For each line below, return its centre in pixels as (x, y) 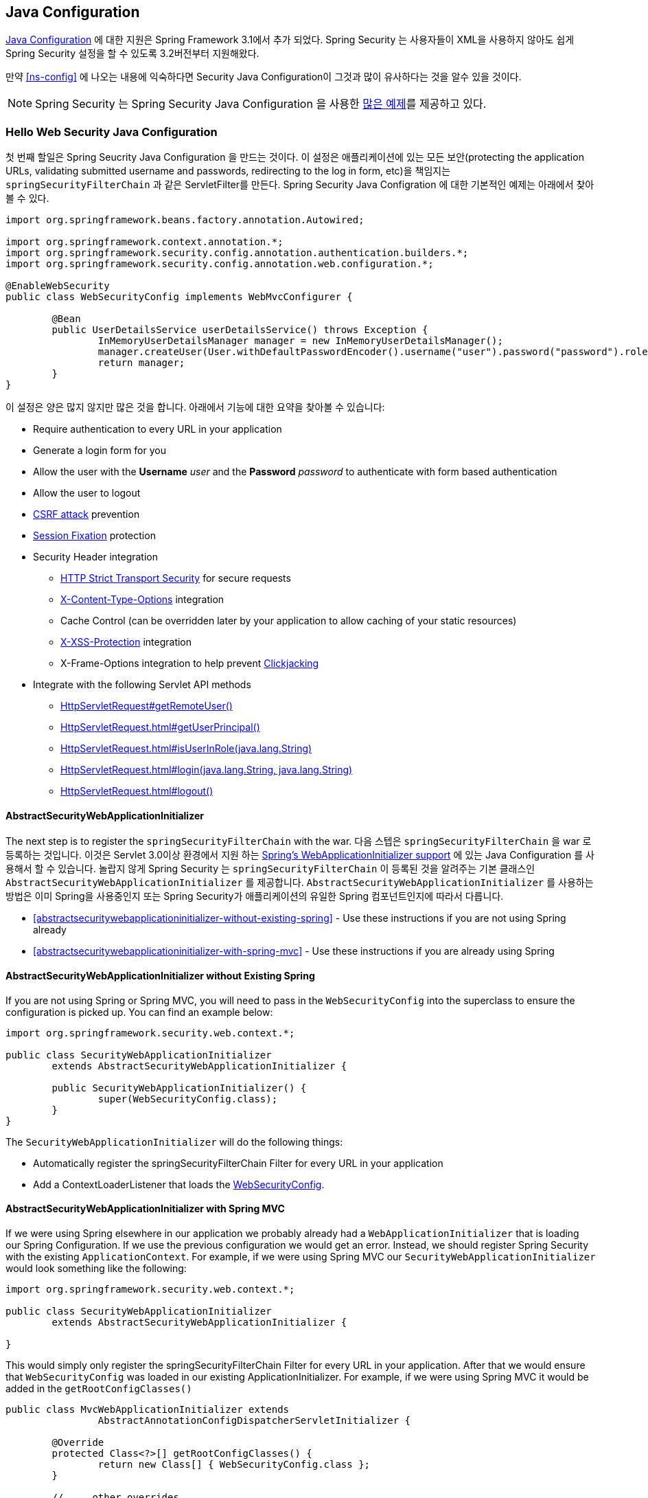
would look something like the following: (96, 1268)
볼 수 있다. (27, 198)
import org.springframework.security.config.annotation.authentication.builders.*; (237, 253)
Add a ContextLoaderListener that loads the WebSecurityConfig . (179, 1184)
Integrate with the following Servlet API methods (142, 685)
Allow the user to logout (87, 493)
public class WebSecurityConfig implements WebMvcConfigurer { (179, 297)
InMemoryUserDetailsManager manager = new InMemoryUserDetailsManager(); (300, 341)
